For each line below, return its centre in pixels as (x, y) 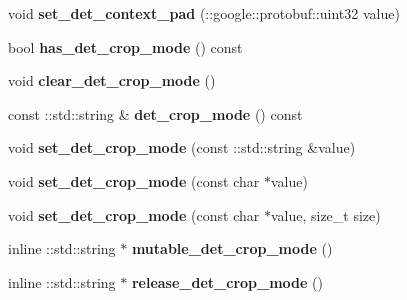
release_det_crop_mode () (227, 281)
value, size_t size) (325, 214)
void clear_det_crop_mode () (112, 80)
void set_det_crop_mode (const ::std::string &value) (182, 147)
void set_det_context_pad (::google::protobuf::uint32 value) (204, 13)
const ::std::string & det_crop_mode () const (155, 113)
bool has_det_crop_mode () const (125, 46)
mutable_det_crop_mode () (232, 248)
